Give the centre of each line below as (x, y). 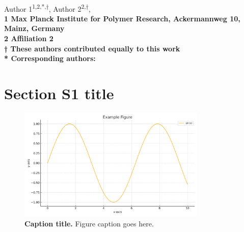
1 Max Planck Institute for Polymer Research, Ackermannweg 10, (122, 18)
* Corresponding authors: (50, 58)
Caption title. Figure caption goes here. (89, 223)
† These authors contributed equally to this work (92, 48)
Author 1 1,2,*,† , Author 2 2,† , (47, 8)
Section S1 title (59, 93)
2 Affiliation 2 (29, 38)
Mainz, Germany (34, 28)
